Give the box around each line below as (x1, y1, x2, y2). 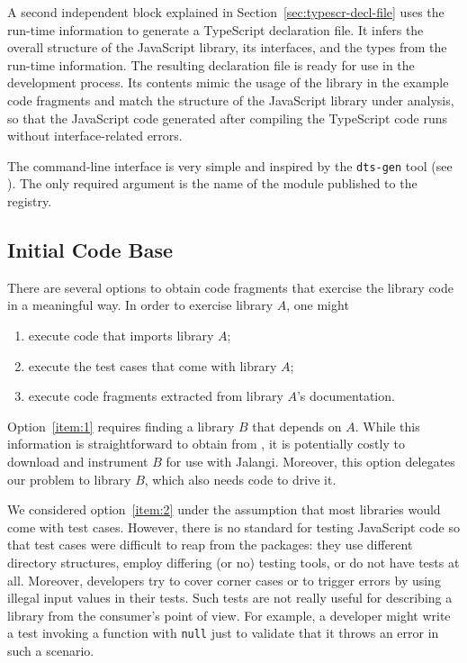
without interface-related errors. (7, 126, 183, 145)
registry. (7, 192, 52, 210)
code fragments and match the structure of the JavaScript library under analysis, (7, 90, 454, 109)
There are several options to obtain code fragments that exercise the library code (7, 277, 454, 296)
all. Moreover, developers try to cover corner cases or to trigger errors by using (7, 570, 441, 589)
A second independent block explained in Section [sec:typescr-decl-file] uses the (7, 3, 445, 21)
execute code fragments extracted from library (28, 386, 283, 405)
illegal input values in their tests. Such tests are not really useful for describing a (7, 588, 453, 607)
